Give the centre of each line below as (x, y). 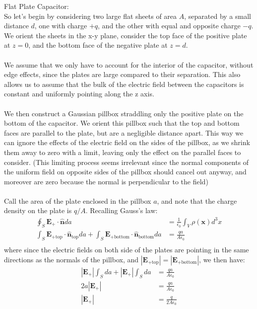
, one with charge (61, 26)
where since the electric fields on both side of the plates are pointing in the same (127, 250)
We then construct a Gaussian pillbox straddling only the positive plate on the (124, 113)
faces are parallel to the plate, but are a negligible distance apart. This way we (124, 132)
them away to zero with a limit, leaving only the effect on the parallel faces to (123, 152)
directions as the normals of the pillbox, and (71, 259)
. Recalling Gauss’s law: (122, 210)
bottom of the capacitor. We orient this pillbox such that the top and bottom (122, 123)
